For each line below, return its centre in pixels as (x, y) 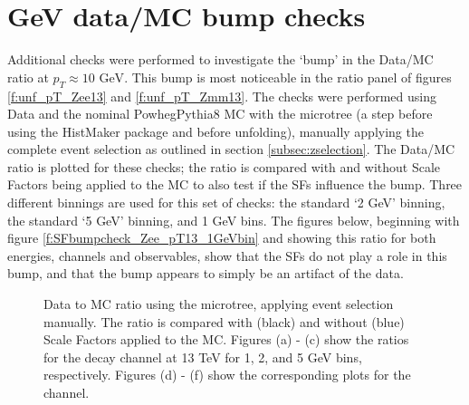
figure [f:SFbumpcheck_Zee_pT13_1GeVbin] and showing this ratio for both (222, 238)
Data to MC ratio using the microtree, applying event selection (219, 304)
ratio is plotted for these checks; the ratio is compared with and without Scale (224, 166)
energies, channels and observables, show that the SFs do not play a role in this (227, 255)
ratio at (28, 77)
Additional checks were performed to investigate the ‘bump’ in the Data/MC (220, 59)
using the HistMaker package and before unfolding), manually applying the (215, 131)
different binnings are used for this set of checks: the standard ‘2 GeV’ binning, (226, 202)
